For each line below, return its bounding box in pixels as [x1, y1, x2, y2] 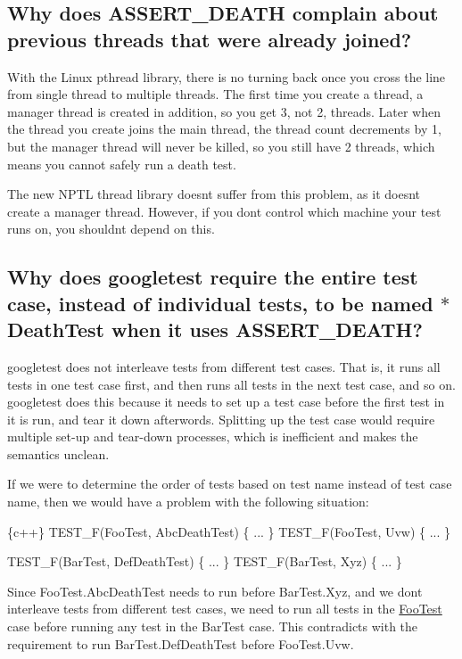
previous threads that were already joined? [7, 25, 412, 53]
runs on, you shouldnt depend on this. [7, 219, 215, 238]
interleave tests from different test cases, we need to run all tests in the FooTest [7, 599, 442, 618]
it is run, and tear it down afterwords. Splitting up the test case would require [7, 409, 435, 428]
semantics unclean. [7, 444, 110, 463]
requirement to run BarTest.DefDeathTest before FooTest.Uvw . [7, 634, 354, 653]
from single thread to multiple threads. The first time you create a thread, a [7, 85, 424, 103]
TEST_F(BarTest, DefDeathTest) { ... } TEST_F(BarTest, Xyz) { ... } [7, 552, 402, 571]
